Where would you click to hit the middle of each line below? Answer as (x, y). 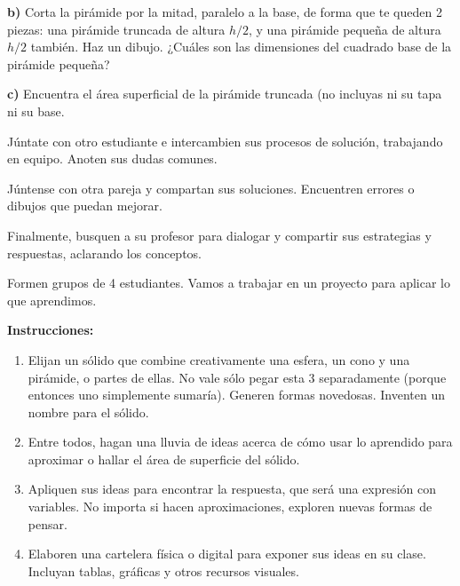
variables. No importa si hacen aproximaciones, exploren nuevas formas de (230, 507)
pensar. (48, 523)
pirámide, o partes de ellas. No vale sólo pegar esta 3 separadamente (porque (237, 377)
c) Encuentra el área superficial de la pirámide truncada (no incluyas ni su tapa (225, 94)
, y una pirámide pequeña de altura (345, 29)
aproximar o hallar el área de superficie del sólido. (164, 459)
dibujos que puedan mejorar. (85, 206)
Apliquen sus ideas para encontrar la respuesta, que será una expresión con (232, 489)
